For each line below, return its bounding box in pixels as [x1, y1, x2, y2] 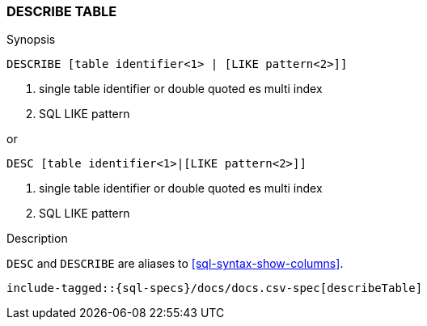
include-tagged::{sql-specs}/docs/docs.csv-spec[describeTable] [6, 282, 423, 295]
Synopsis [6, 32, 56, 47]
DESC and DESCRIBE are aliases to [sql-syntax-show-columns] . [6, 256, 344, 271]
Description [6, 231, 68, 246]
